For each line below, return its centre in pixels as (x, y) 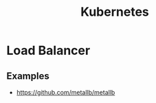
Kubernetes (115, 12)
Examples (28, 76)
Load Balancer (48, 50)
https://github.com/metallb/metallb (66, 92)
